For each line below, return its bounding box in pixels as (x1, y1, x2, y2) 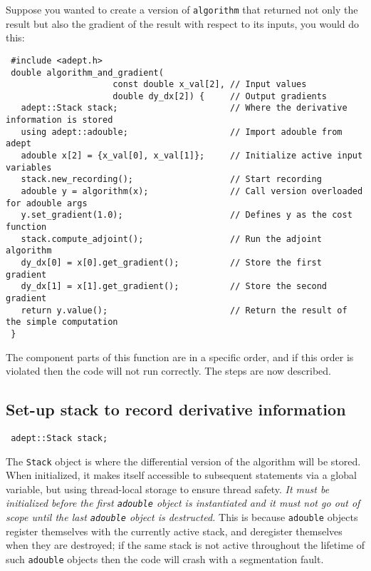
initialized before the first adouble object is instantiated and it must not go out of (6, 495, 360, 510)
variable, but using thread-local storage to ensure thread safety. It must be (6, 481, 330, 496)
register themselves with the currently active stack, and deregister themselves (6, 523, 343, 538)
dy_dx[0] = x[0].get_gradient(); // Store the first (21, 258, 322, 268)
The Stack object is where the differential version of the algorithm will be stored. (6, 453, 361, 468)
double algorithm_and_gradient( (11, 67, 164, 78)
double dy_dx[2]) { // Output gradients (113, 91, 328, 101)
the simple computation (6, 317, 118, 328)
